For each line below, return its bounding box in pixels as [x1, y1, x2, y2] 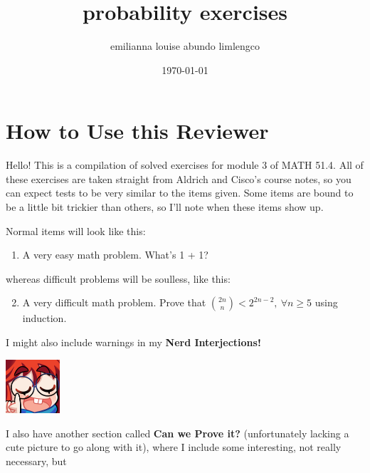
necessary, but [6, 453, 67, 468]
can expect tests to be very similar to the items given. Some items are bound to [6, 185, 354, 200]
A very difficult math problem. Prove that [22, 295, 206, 310]
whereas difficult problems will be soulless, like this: [6, 271, 231, 286]
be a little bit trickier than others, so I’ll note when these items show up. [6, 199, 324, 214]
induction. [22, 311, 67, 326]
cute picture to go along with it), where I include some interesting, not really [6, 440, 342, 454]
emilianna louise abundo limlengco [110, 38, 260, 53]
